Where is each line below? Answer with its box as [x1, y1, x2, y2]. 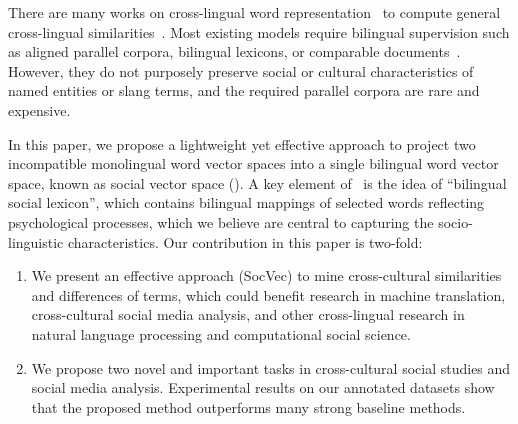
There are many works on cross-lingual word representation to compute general [8, 2, 501, 22]
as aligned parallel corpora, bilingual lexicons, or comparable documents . [8, 41, 461, 62]
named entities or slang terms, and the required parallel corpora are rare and [8, 80, 480, 101]
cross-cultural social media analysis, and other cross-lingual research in [31, 304, 465, 325]
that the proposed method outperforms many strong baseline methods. [31, 396, 466, 417]
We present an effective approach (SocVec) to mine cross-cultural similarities [31, 265, 502, 286]
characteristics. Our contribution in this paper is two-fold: [67, 231, 423, 252]
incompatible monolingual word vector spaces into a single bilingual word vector [8, 153, 499, 174]
